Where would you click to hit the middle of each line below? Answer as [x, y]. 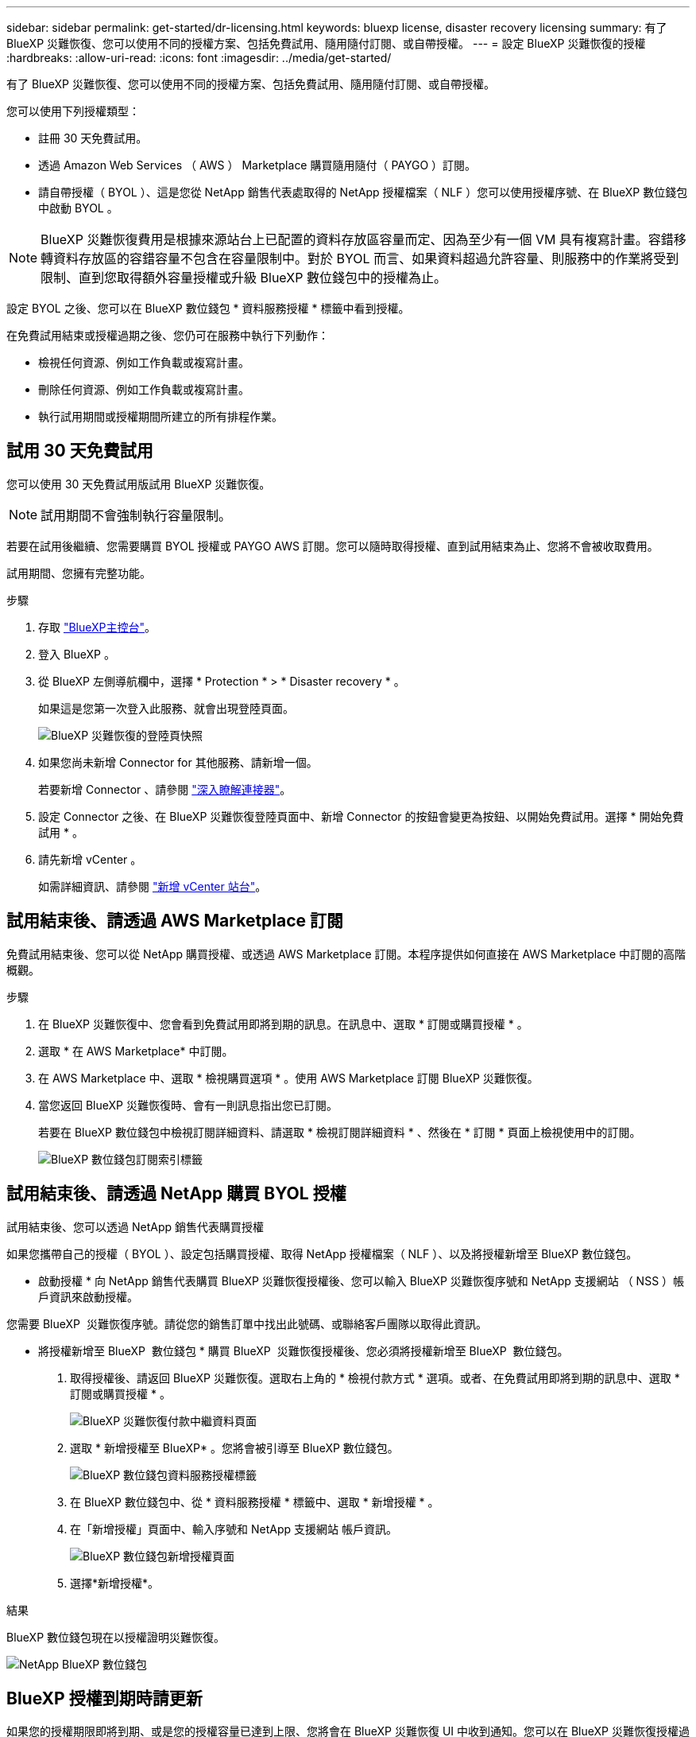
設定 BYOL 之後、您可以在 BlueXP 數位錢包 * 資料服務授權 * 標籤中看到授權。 [208, 308]
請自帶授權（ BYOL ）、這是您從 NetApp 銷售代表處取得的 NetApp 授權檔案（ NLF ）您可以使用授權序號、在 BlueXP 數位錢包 [363, 192]
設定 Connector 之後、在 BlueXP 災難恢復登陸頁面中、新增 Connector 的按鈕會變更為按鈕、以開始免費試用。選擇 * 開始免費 [361, 816]
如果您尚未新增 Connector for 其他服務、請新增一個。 [178, 762]
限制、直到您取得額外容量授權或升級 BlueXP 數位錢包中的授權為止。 [244, 278]
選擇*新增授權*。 [115, 1583]
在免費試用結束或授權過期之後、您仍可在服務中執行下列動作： [168, 335]
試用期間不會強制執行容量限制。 [136, 515]
